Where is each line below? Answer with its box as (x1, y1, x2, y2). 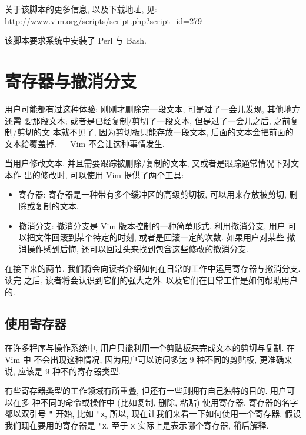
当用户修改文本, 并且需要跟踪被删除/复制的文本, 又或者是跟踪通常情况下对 (5, 157, 291, 169)
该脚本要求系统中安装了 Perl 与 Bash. (5, 34, 147, 46)
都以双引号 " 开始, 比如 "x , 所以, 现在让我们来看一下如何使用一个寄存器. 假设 (5, 407, 301, 420)
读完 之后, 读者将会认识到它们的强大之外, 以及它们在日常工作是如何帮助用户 (5, 274, 298, 286)
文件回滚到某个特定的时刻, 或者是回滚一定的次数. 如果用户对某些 (35, 231, 284, 243)
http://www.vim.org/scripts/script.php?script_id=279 (5, 14, 202, 26)
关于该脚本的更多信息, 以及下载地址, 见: (5, 3, 157, 15)
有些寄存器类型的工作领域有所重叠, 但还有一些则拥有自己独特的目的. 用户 (5, 384, 287, 397)
